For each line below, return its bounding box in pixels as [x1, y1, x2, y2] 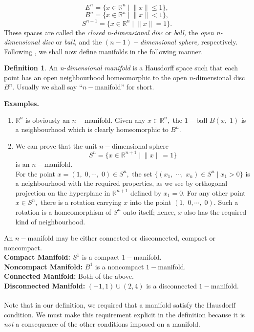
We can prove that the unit [15, 140, 97, 151]
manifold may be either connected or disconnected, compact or [27, 233, 215, 243]
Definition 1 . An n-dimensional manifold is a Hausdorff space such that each [4, 63, 238, 73]
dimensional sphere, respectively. [140, 37, 238, 47]
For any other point [187, 187, 246, 198]
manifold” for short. [95, 82, 154, 92]
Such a [218, 197, 238, 207]
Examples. [4, 98, 39, 109]
